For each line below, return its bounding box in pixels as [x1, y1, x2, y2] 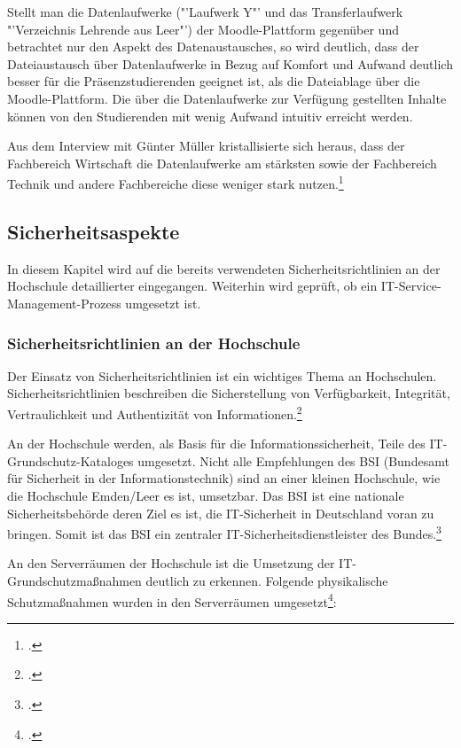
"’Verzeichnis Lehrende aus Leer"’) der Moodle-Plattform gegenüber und [7, 19, 399, 38]
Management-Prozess [7, 293, 121, 312]
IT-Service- [380, 277, 441, 295]
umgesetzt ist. [125, 293, 201, 312]
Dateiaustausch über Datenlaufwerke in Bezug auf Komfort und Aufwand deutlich [7, 54, 453, 73]
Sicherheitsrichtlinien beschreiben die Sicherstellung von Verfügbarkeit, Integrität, [7, 384, 450, 402]
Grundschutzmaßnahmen [7, 572, 142, 590]
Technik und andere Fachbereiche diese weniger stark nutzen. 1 [7, 172, 344, 192]
